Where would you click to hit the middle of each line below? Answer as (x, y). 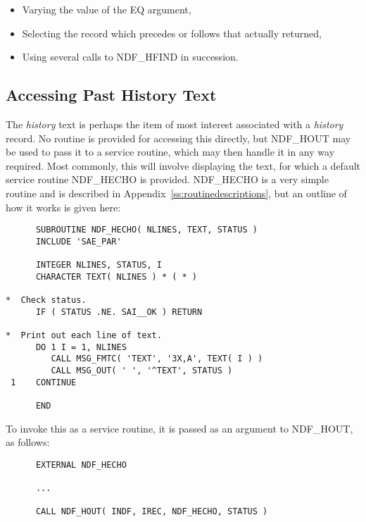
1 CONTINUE (44, 382)
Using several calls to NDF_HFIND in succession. (130, 57)
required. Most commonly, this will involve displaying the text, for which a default (183, 165)
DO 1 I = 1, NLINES (81, 347)
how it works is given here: (63, 207)
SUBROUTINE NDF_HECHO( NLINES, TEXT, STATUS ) (146, 230)
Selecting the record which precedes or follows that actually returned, (172, 33)
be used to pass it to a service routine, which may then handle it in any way (170, 152)
